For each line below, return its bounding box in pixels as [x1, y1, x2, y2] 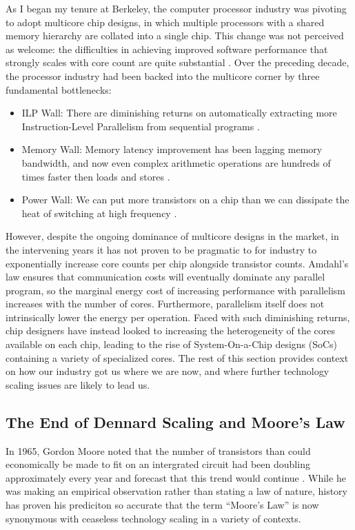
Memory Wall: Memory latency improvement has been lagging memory [21, 142, 323, 156]
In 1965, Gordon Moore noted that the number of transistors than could [6, 443, 311, 458]
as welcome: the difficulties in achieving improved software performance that [6, 41, 328, 56]
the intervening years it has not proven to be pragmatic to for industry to [6, 242, 317, 256]
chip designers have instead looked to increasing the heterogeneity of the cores [6, 323, 336, 338]
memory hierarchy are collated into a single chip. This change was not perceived [6, 28, 344, 43]
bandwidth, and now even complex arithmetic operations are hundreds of [21, 155, 331, 170]
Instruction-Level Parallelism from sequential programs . [21, 119, 260, 133]
